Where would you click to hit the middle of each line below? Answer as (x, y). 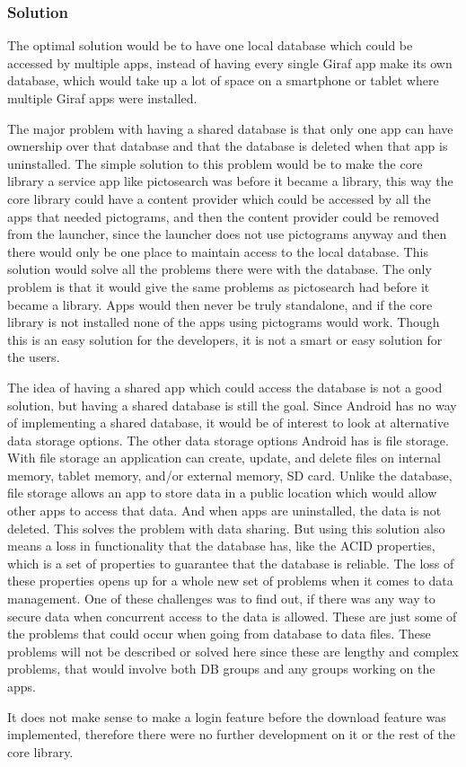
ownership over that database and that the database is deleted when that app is (228, 146)
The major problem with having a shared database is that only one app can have (230, 128)
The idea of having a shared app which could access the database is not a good (225, 387)
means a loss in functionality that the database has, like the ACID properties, (221, 546)
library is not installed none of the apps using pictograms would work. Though (224, 322)
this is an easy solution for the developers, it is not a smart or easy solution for (225, 339)
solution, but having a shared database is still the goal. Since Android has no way (232, 405)
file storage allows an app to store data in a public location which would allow (222, 493)
